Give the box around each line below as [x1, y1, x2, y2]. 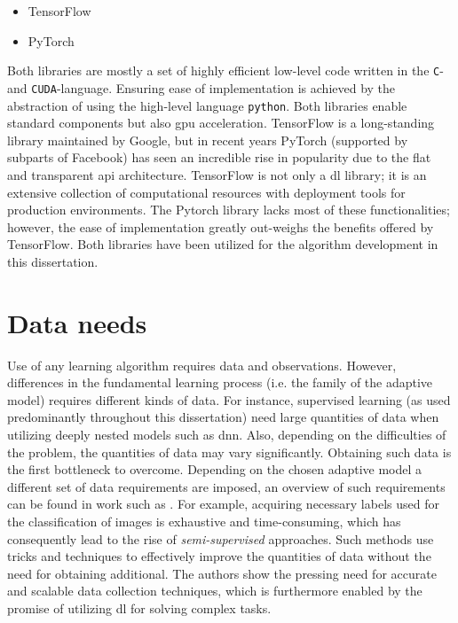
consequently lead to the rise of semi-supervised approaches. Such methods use [7, 529, 434, 548]
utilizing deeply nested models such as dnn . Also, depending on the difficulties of [7, 425, 446, 443]
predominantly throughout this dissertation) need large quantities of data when [7, 408, 439, 426]
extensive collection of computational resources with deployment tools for [7, 183, 406, 201]
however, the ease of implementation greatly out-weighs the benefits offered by [7, 217, 434, 236]
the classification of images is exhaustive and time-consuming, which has [7, 511, 401, 530]
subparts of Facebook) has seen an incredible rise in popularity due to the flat [7, 148, 431, 167]
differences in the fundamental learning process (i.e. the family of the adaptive [7, 373, 433, 392]
